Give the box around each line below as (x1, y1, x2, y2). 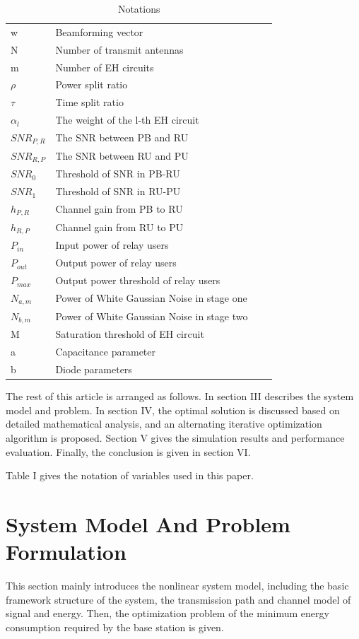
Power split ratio (55, 77, 128, 92)
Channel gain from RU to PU (55, 220, 184, 235)
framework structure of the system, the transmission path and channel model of (6, 592, 351, 606)
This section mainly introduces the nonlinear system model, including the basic (6, 578, 349, 592)
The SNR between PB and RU (55, 130, 189, 145)
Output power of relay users (55, 255, 177, 270)
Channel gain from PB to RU (55, 201, 183, 216)
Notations (117, 1, 160, 16)
